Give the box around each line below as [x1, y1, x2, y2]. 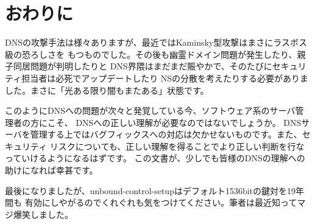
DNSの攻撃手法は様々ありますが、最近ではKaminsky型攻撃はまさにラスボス [5, 36, 307, 49]
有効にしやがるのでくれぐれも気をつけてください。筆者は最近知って [24, 196, 297, 209]
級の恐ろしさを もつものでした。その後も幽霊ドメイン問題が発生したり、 [5, 47, 297, 60]
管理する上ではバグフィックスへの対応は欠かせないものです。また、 [30, 128, 302, 141]
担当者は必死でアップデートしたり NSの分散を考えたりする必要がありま [21, 71, 309, 84]
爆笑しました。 [13, 208, 73, 220]
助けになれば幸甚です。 [5, 164, 98, 177]
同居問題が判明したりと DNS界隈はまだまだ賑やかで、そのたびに [13, 60, 272, 72]
